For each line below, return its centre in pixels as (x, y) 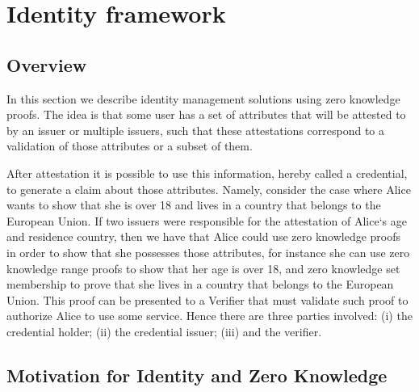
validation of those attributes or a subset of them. (130, 146)
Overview (47, 64)
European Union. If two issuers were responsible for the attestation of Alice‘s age (207, 220)
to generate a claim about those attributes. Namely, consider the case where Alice (209, 189)
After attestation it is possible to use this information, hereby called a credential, (207, 173)
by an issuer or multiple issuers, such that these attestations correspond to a (195, 130)
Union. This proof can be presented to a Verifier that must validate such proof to (207, 299)
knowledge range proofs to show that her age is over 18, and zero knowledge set (203, 268)
